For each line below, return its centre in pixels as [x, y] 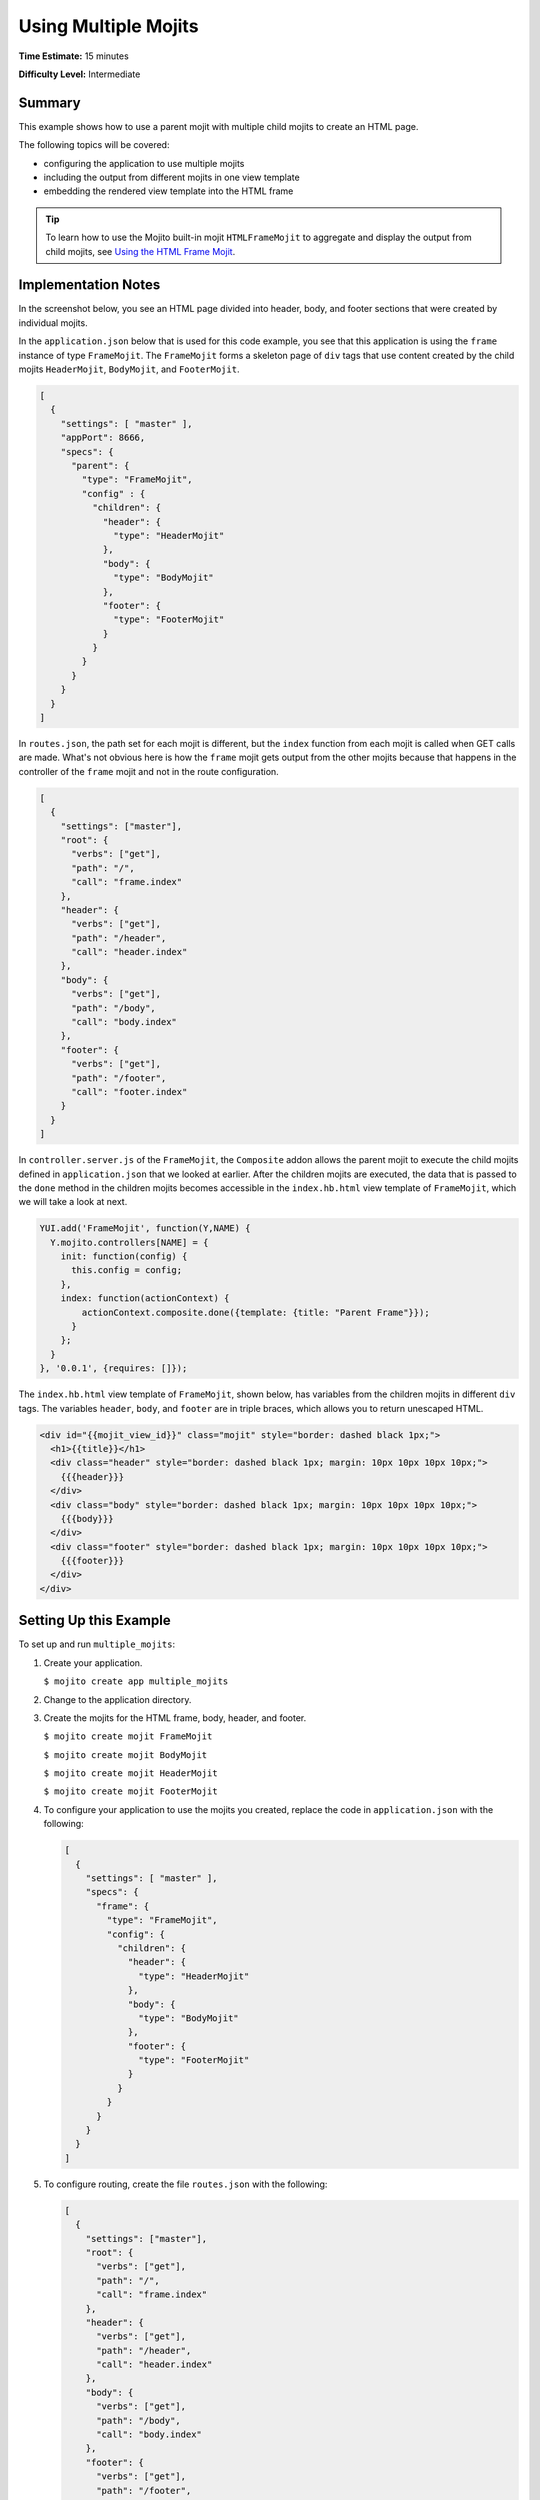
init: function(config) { [124, 1256]
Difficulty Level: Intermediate [79, 74]
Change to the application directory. [117, 1699]
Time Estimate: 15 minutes [73, 56]
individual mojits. [53, 322]
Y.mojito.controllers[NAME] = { [129, 1242]
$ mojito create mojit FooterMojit [131, 1791]
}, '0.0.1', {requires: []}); [113, 1368]
